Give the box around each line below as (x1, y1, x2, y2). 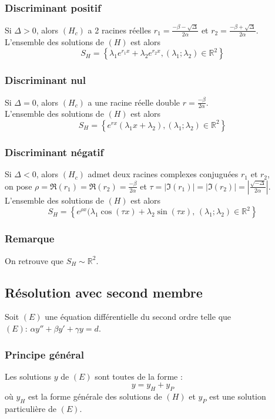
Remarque (5, 231, 55, 246)
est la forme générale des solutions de (28, 390, 162, 403)
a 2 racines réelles (88, 23, 152, 36)
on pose (5, 180, 32, 192)
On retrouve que (5, 254, 64, 266)
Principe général (5, 347, 84, 361)
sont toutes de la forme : (95, 370, 183, 382)
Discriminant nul (5, 73, 86, 87)
